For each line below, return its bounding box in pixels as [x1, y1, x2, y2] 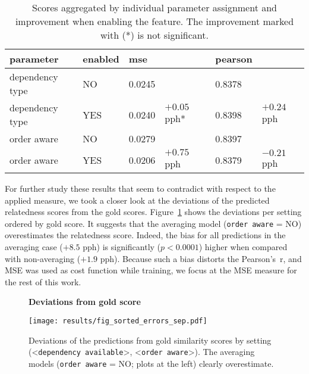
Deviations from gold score [29, 295, 141, 308]
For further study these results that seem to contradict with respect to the [5, 182, 276, 194]
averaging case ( [5, 241, 63, 253]
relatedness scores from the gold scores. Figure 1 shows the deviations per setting [5, 205, 302, 218]
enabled [83, 52, 119, 66]
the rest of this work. [5, 275, 81, 288]
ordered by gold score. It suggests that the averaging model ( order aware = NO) [5, 217, 302, 229]
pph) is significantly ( [83, 241, 161, 253]
